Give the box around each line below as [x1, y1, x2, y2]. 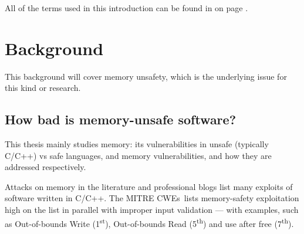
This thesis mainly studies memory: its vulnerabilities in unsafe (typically [5, 138, 269, 150]
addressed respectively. [5, 161, 86, 173]
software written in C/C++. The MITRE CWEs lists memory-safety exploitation [5, 192, 299, 204]
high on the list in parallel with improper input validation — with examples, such [5, 204, 299, 216]
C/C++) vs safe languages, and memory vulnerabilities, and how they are [5, 149, 272, 161]
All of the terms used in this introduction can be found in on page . [5, 2, 248, 13]
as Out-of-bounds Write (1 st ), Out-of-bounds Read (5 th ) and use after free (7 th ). [5, 215, 294, 229]
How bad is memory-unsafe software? [5, 110, 237, 128]
